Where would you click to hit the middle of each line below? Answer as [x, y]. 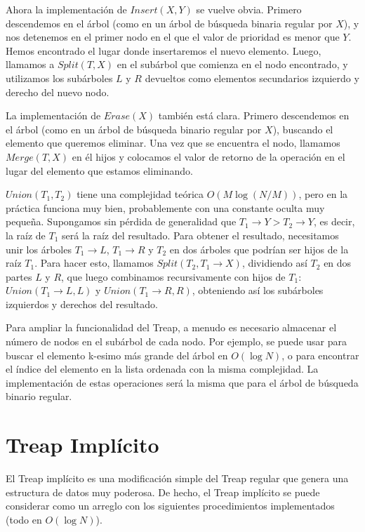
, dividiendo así [274, 263]
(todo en [24, 519]
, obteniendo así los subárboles [258, 290]
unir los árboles [39, 249]
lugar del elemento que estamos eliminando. [99, 170]
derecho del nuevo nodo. [58, 92]
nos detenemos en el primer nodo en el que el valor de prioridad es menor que [173, 37]
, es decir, [334, 221]
